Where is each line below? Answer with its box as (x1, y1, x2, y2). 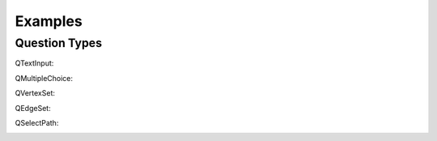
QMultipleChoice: (15, 73, 73, 83)
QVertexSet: (15, 88, 56, 98)
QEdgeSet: (15, 103, 52, 113)
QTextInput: (15, 58, 54, 68)
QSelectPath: (15, 117, 59, 127)
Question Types (15, 36, 103, 50)
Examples (15, 12, 83, 30)
